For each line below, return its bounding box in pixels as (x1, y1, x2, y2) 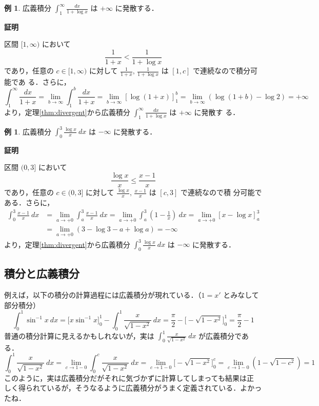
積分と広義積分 (4, 265, 79, 281)
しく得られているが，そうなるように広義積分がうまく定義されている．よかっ (4, 382, 262, 393)
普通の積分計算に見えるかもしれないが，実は (4, 330, 154, 341)
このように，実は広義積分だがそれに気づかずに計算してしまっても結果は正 (4, 372, 254, 383)
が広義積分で (198, 330, 242, 341)
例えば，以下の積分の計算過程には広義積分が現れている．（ (4, 289, 202, 300)
